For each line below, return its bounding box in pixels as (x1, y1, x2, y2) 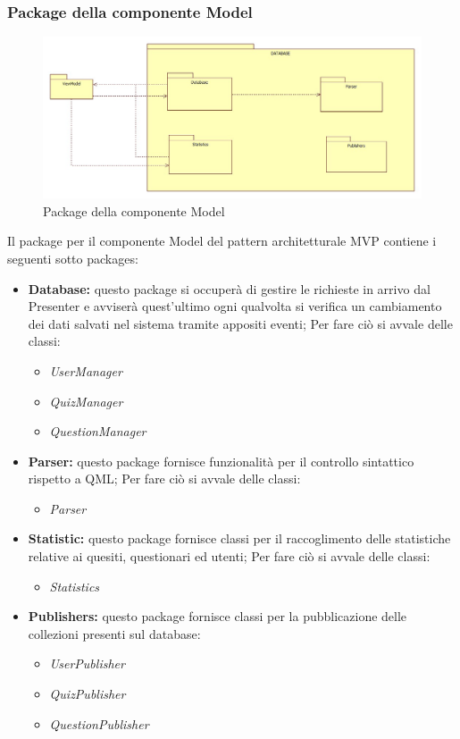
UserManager (49, 361, 122, 380)
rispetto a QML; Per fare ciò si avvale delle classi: (28, 469, 301, 488)
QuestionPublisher (49, 714, 149, 733)
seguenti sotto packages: (7, 248, 138, 267)
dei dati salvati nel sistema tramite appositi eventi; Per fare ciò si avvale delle (28, 314, 453, 332)
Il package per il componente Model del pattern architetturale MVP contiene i (7, 231, 437, 250)
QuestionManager (49, 422, 146, 441)
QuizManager (49, 391, 123, 410)
